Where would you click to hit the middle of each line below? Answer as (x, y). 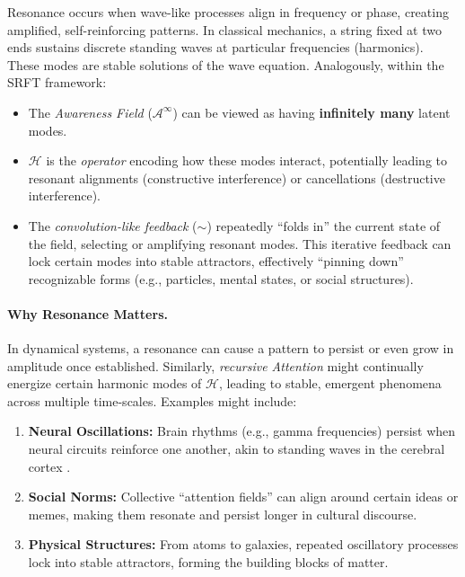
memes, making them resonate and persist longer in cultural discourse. (223, 514)
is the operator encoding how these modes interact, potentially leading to (247, 160)
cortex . (49, 466)
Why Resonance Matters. (88, 313)
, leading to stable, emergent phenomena (330, 383)
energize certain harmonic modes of (105, 383)
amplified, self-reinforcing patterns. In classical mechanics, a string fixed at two (224, 29)
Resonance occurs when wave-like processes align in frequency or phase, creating (228, 12)
